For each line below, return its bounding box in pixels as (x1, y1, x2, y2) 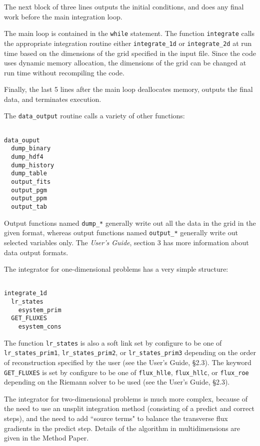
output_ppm (11, 195, 47, 202)
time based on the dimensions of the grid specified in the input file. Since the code (4, 47, 256, 58)
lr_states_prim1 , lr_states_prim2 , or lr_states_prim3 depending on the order (4, 347, 256, 358)
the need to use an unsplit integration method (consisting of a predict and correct (4, 403, 254, 414)
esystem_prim (18, 306, 61, 314)
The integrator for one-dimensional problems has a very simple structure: (4, 264, 228, 274)
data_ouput (4, 136, 40, 144)
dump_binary (11, 145, 51, 152)
